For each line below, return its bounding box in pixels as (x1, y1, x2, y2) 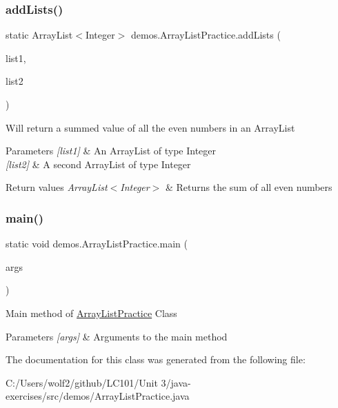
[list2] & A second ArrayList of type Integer (6, 156, 191, 171)
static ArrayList (6, 28, 73, 42)
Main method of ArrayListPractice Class (6, 305, 177, 320)
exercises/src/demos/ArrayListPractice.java (6, 389, 190, 403)
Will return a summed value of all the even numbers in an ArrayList (6, 120, 295, 134)
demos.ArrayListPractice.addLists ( (131, 28, 281, 42)
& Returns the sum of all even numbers (165, 180, 332, 194)
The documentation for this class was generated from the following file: (6, 352, 306, 367)
